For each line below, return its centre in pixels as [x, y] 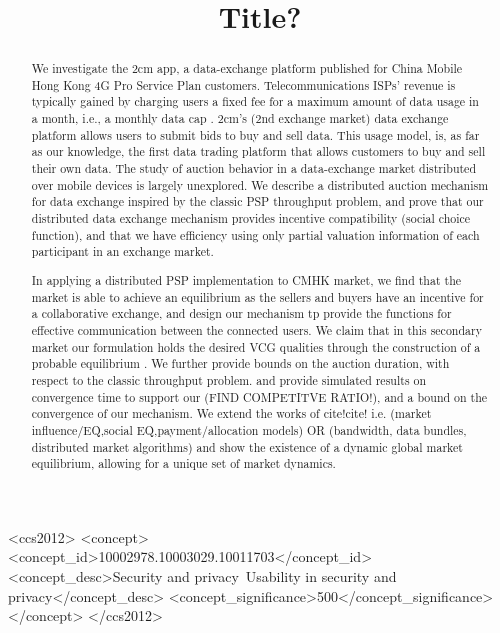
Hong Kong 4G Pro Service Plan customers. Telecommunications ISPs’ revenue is [243, 84]
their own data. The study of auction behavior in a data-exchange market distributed [254, 168]
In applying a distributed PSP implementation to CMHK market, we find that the [246, 279]
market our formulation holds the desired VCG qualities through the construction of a [256, 346]
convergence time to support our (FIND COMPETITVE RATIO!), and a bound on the [259, 396]
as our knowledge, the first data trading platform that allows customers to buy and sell [258, 151]
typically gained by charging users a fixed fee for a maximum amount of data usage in [255, 101]
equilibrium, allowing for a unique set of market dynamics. [183, 463]
